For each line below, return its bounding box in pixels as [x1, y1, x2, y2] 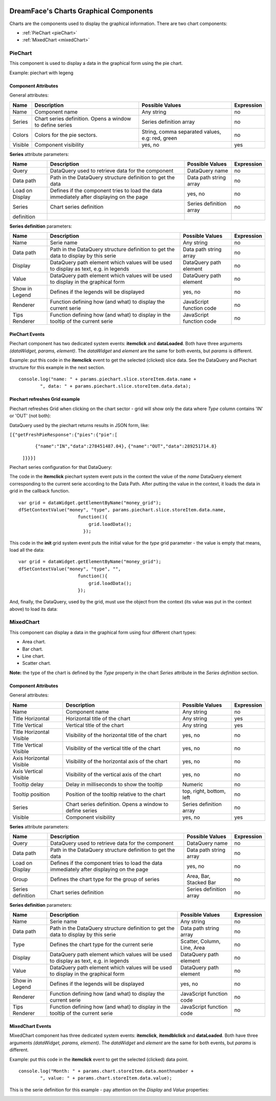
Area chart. [22, 639, 46, 645]
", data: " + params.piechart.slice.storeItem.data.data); [40, 384, 191, 389]
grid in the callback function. [9, 488, 70, 494]
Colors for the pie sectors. [34, 131, 98, 138]
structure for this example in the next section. [9, 364, 105, 370]
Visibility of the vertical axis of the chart [65, 771, 162, 778]
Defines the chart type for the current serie [50, 941, 153, 948]
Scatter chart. [22, 660, 51, 666]
